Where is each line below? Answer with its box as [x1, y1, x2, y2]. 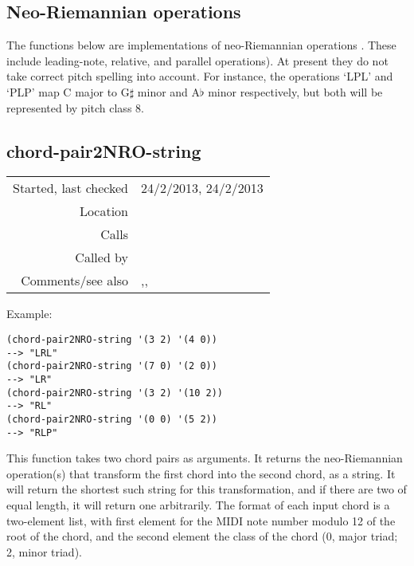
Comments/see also [21, 271, 129, 290]
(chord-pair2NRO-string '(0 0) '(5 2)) [6, 413, 217, 425]
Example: [6, 305, 53, 322]
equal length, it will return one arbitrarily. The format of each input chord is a [6, 497, 390, 513]
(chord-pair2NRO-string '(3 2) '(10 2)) [6, 387, 224, 399]
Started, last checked [13, 179, 129, 198]
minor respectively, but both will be [208, 83, 383, 100]
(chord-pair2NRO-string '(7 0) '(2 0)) [6, 360, 217, 372]
